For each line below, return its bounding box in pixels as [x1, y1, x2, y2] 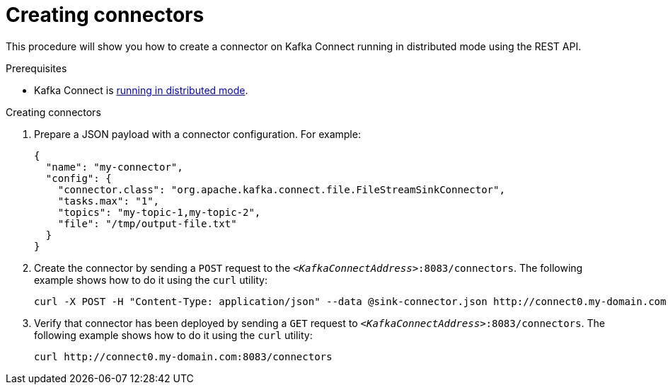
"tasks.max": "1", [57, 195, 160, 207]
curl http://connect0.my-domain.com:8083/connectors [34, 350, 333, 362]
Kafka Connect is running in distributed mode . [34, 84, 248, 96]
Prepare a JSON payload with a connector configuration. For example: [34, 127, 361, 140]
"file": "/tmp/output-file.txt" [57, 217, 237, 229]
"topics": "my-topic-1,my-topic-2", [57, 206, 261, 218]
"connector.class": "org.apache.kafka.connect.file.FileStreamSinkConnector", [57, 183, 505, 195]
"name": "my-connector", [45, 161, 183, 173]
